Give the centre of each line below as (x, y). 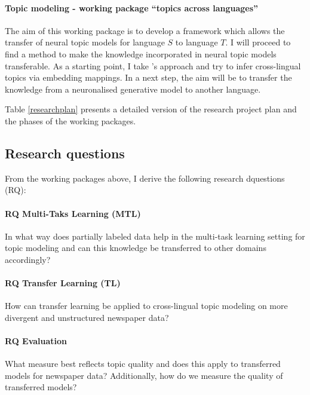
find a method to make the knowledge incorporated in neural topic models (141, 53)
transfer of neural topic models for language (85, 42)
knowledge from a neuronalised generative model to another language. (133, 89)
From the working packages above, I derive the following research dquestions (145, 178)
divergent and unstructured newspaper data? (87, 317)
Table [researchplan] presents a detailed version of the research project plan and (151, 109)
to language (197, 42)
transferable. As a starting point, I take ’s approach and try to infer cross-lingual (153, 65)
